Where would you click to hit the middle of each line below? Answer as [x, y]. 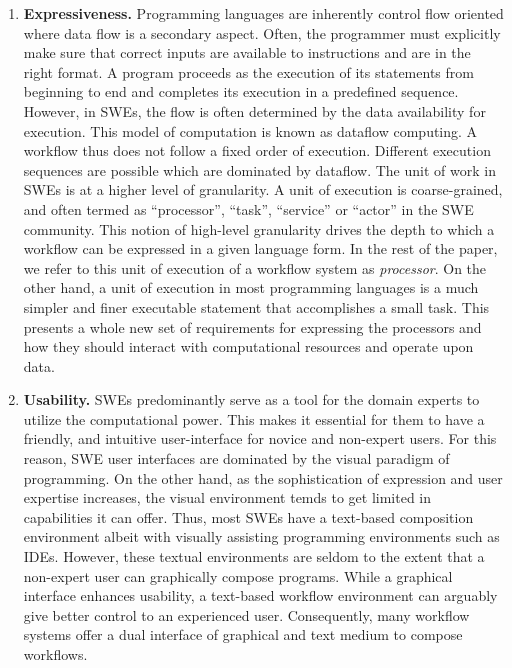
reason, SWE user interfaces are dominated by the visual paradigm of [236, 458]
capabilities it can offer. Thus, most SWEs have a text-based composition [248, 516]
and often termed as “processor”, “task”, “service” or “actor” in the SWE [248, 208]
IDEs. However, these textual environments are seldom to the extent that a [254, 556]
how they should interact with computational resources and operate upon [248, 346]
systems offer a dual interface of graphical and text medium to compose [243, 634]
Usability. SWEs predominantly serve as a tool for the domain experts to [251, 399]
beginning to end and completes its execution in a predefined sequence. [241, 91]
